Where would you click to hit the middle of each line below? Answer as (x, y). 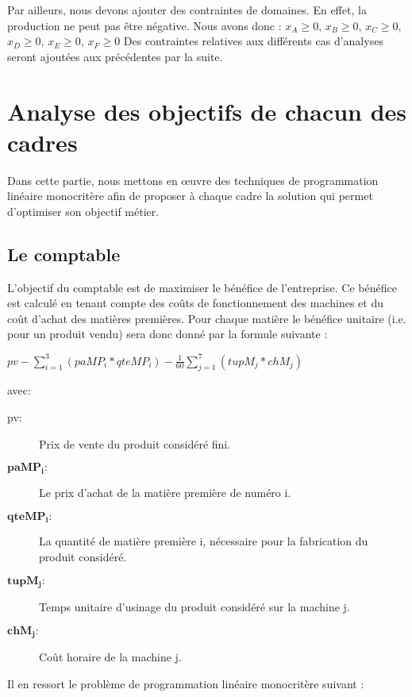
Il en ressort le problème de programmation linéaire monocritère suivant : (186, 683)
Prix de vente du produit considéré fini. (135, 443)
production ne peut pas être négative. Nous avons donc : (144, 25)
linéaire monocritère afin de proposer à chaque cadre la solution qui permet (190, 196)
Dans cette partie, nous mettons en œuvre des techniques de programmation (193, 180)
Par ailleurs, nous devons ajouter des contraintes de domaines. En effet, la (187, 10)
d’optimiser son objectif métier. (83, 211)
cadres (42, 142)
